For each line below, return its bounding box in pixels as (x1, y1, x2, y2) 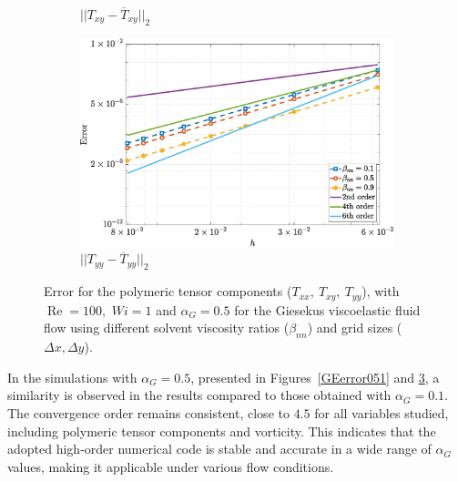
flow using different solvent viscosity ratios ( (44, 318, 290, 337)
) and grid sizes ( (307, 318, 402, 337)
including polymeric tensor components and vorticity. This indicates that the (7, 421, 436, 440)
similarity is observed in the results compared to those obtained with (7, 385, 392, 405)
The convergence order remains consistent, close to (7, 403, 290, 422)
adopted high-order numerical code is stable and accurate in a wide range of (7, 439, 432, 458)
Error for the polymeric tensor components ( (44, 282, 292, 301)
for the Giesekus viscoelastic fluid (234, 300, 421, 319)
